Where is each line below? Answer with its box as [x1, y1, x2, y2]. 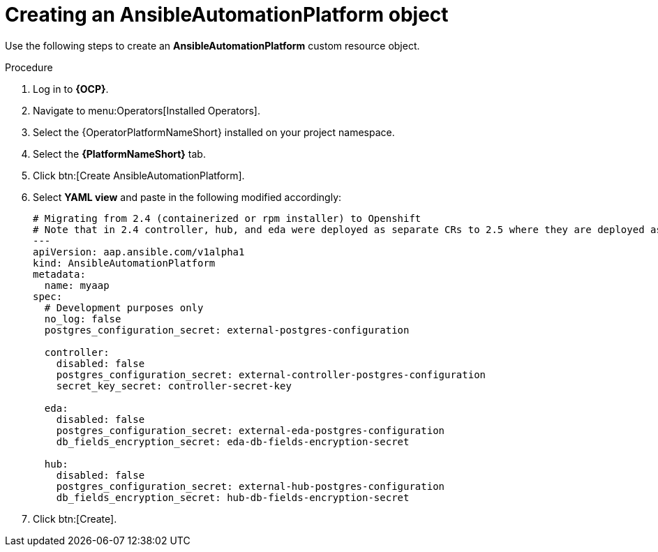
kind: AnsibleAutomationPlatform [33, 257, 216, 269]
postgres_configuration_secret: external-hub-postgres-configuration [56, 480, 445, 492]
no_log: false [44, 313, 121, 325]
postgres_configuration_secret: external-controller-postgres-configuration [56, 368, 486, 380]
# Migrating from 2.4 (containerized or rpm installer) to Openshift [33, 212, 421, 224]
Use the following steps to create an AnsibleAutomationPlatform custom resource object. [5, 39, 420, 52]
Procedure [5, 61, 53, 73]
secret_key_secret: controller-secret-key [56, 380, 292, 391]
